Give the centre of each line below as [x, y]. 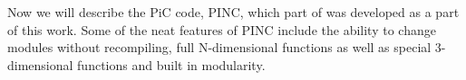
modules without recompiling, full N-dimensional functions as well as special [219, 47]
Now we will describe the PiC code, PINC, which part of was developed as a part [233, 12]
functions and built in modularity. [171, 64]
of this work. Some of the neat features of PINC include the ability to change [222, 29]
